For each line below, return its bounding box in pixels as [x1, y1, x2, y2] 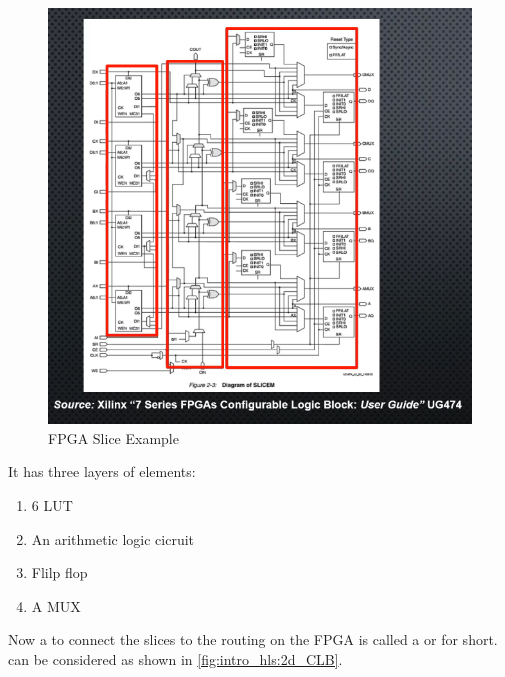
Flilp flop [31, 562, 88, 583]
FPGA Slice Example [48, 427, 179, 448]
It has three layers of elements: [8, 461, 196, 482]
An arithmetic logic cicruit [31, 528, 195, 549]
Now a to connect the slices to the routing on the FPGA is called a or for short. [8, 629, 498, 650]
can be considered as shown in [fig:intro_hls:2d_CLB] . [8, 649, 343, 670]
